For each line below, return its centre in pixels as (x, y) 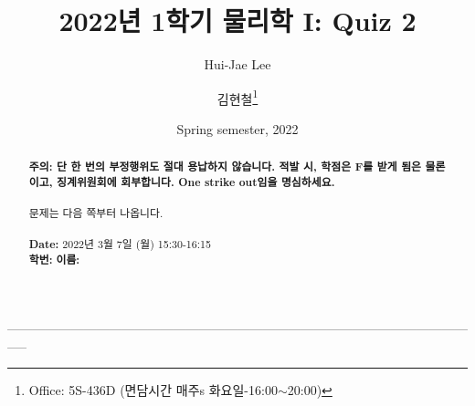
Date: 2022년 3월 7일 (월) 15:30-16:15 (120, 244)
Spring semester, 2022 (237, 128)
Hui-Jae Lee (237, 64)
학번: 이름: (54, 260)
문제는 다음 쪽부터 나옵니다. (96, 213)
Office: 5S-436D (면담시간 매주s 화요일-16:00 (153, 390)
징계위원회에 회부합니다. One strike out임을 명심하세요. (196, 182)
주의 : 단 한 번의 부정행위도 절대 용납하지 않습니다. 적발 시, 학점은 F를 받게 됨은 (225, 167)
